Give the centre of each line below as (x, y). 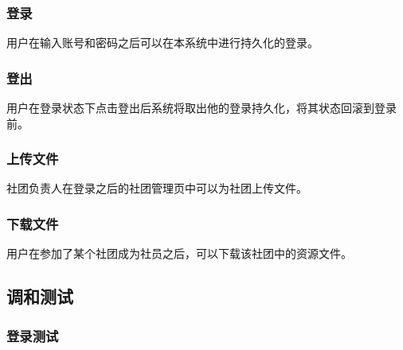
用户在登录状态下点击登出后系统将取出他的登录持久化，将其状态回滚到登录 (201, 108)
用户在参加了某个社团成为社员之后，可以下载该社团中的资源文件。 (179, 253)
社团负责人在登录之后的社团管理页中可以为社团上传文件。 (157, 188)
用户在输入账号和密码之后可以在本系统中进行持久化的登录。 (162, 43)
